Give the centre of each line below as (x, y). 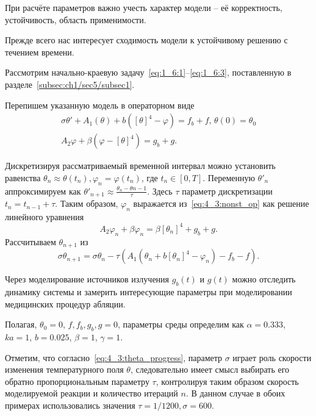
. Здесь (160, 191)
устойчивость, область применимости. (76, 19)
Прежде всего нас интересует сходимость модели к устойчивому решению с (146, 40)
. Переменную (229, 177)
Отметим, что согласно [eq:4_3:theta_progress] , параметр (114, 357)
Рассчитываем (31, 241)
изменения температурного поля (64, 369)
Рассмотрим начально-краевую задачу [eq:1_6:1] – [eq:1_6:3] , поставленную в (148, 72)
